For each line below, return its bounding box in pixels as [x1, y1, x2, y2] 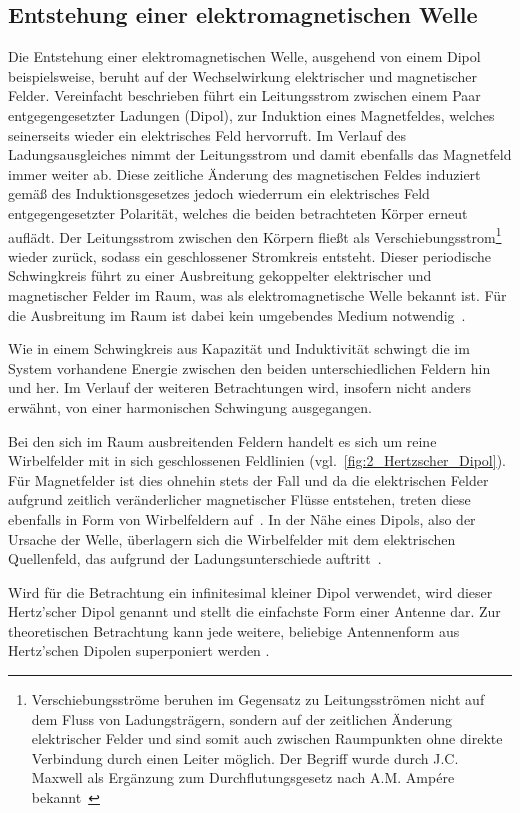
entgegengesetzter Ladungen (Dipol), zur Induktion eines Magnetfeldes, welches [8, 104, 495, 125]
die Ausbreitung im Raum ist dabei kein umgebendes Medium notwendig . [8, 304, 466, 325]
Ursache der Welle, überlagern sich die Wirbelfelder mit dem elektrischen [8, 528, 456, 549]
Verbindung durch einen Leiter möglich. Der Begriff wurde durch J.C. [31, 747, 459, 768]
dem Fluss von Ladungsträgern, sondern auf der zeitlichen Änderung [31, 708, 452, 729]
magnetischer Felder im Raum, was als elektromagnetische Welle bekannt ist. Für [8, 284, 507, 305]
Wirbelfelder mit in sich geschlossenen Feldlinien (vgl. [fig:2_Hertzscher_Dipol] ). [8, 450, 506, 471]
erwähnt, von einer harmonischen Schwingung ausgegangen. [8, 396, 372, 417]
